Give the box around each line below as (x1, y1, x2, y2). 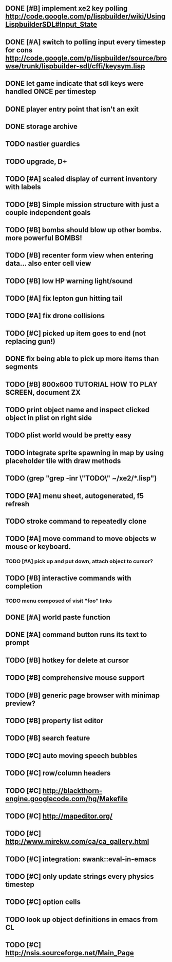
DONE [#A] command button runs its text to (5, 631, 147, 639)
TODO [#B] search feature (5, 734, 90, 743)
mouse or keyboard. (5, 542, 71, 551)
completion (5, 582, 43, 590)
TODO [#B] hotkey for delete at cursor (5, 656, 129, 664)
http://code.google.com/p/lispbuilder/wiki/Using (5, 12, 166, 21)
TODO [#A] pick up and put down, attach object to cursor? (5, 558, 153, 565)
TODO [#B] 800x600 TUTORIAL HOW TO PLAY (5, 380, 158, 388)
